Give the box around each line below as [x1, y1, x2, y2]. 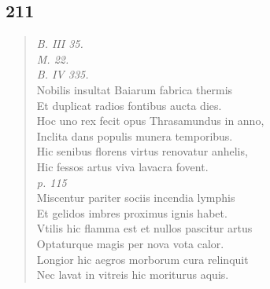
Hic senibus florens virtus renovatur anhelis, [36, 143, 248, 159]
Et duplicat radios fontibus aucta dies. [36, 97, 222, 113]
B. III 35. [36, 35, 83, 52]
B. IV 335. [36, 66, 89, 82]
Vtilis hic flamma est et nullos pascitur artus [36, 220, 253, 236]
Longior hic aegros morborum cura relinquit [36, 251, 249, 267]
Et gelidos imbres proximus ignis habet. [36, 204, 227, 221]
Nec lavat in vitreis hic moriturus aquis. [36, 266, 229, 283]
